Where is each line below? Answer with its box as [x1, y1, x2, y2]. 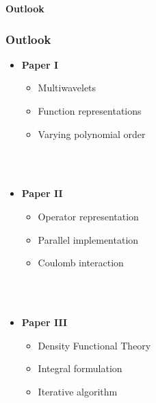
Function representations [38, 104, 142, 117]
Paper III [21, 314, 68, 329]
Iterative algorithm [38, 384, 118, 398]
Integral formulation [38, 361, 122, 376]
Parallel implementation [38, 232, 139, 246]
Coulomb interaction [38, 255, 124, 270]
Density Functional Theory [38, 338, 151, 352]
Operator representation [38, 209, 139, 223]
